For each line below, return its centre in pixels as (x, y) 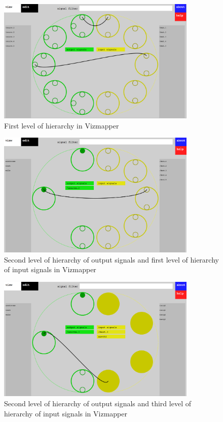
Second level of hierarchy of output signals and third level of (98, 403)
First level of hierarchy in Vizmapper (62, 125)
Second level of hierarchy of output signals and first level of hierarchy (111, 259)
